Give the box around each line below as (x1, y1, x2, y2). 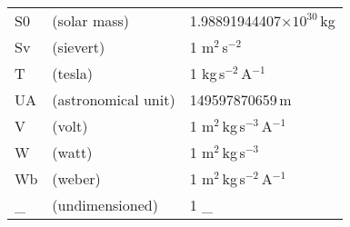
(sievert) (52, 36, 105, 57)
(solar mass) (52, 10, 130, 31)
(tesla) (52, 63, 93, 84)
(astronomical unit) (52, 89, 175, 110)
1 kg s (189, 63, 225, 84)
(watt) (52, 142, 93, 163)
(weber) (52, 168, 101, 189)
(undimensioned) (52, 194, 158, 215)
